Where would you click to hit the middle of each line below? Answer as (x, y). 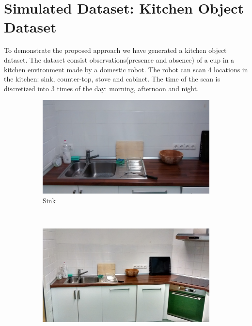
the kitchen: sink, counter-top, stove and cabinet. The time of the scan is (112, 79)
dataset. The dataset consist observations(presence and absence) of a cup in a (119, 59)
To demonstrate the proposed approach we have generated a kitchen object (115, 50)
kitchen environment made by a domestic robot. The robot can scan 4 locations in (126, 69)
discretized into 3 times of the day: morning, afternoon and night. (102, 88)
